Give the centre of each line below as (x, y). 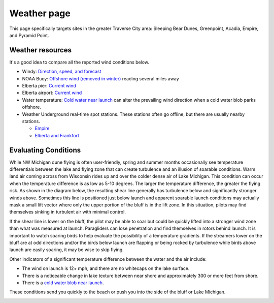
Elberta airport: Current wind (52, 93)
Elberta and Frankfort (57, 135)
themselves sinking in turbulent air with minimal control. (68, 212)
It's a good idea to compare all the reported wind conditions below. (79, 62)
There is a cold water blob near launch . (63, 283)
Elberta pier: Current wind (49, 86)
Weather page (40, 13)
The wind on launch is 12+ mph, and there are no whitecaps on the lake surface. (106, 268)
